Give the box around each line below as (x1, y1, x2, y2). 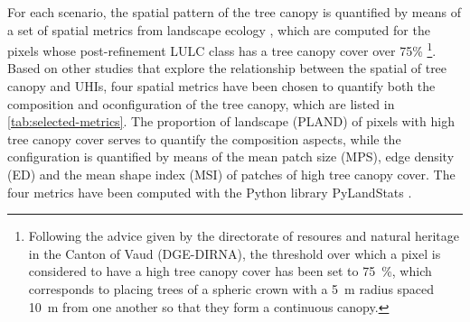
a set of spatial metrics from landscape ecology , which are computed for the (7, 20, 430, 39)
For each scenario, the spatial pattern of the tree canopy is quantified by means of (7, 3, 461, 21)
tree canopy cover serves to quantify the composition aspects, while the (7, 129, 401, 148)
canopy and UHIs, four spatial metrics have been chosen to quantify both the (7, 77, 436, 96)
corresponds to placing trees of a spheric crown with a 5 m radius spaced (28, 279, 435, 298)
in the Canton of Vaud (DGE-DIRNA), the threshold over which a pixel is (28, 244, 441, 262)
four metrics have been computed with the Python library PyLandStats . (7, 182, 412, 201)
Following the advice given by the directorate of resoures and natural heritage (28, 226, 460, 245)
